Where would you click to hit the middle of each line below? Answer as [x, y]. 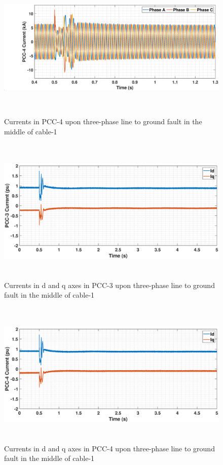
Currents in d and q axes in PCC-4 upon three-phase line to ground [109, 448]
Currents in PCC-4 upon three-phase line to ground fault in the [103, 121]
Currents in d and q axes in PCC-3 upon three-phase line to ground [109, 285]
